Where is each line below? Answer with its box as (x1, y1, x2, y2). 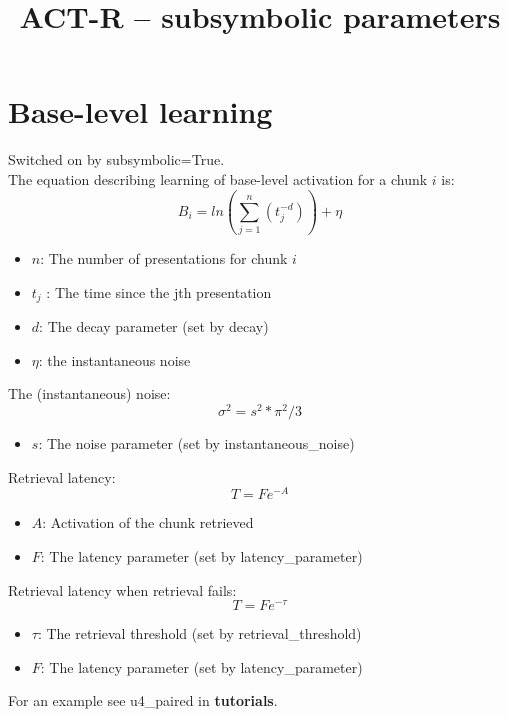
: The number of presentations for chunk (40, 248, 288, 269)
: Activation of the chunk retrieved (42, 512, 254, 533)
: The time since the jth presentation (46, 281, 272, 302)
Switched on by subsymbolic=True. (8, 149, 225, 170)
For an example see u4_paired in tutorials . (8, 690, 278, 711)
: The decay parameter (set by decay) (39, 316, 269, 337)
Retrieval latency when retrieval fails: (8, 579, 237, 600)
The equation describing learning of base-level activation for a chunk (8, 168, 428, 189)
